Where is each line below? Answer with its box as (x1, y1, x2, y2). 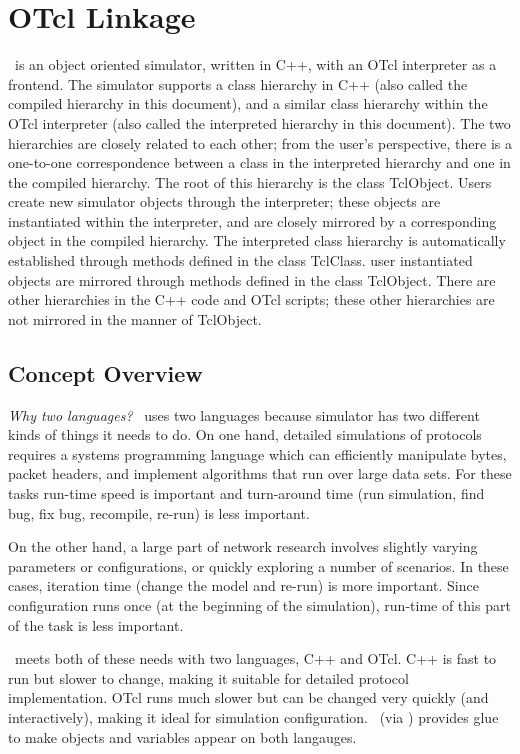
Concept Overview (8, 357, 203, 388)
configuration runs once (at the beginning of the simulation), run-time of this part (8, 594, 511, 615)
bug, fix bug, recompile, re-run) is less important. (8, 502, 310, 523)
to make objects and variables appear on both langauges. (8, 726, 357, 747)
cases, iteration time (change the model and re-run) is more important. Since (8, 575, 479, 596)
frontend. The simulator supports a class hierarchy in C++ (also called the (8, 73, 468, 94)
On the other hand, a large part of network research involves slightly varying (8, 536, 478, 557)
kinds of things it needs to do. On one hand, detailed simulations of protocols (8, 424, 482, 445)
